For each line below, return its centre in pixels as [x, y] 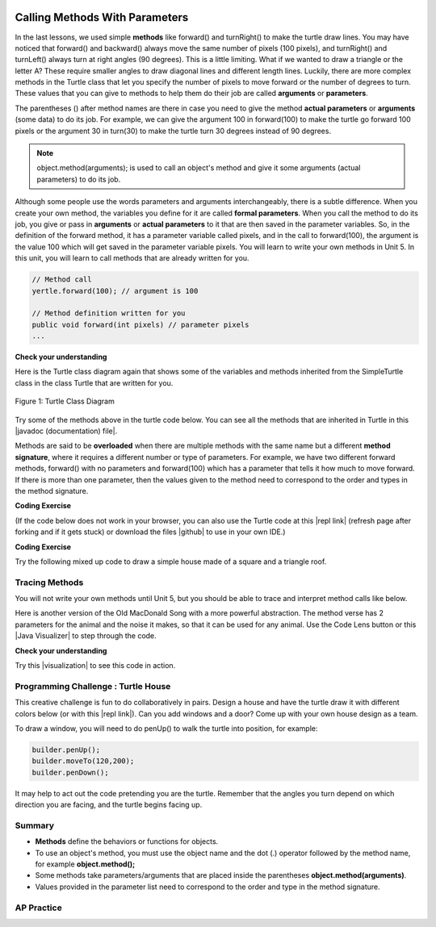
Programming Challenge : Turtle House [93, 686]
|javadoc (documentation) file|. [66, 431]
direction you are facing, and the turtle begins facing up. [109, 805]
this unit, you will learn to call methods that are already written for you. [132, 258]
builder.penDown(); [70, 772]
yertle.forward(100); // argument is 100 [115, 291]
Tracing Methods [49, 583]
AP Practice [38, 908]
